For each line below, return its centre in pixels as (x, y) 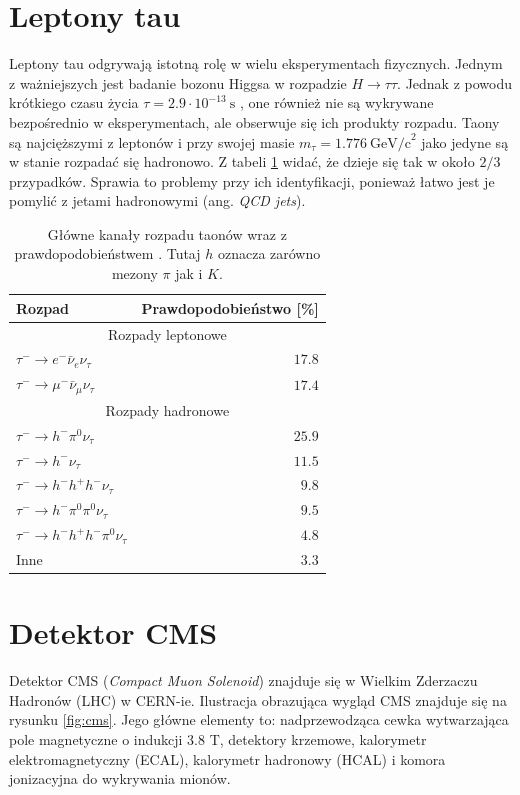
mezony (134, 273)
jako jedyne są (465, 141)
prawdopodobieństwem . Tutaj (107, 253)
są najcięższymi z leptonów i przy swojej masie (152, 141)
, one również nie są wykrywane (337, 102)
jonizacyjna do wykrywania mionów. (120, 778)
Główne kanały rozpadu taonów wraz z (167, 233)
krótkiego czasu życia (74, 102)
